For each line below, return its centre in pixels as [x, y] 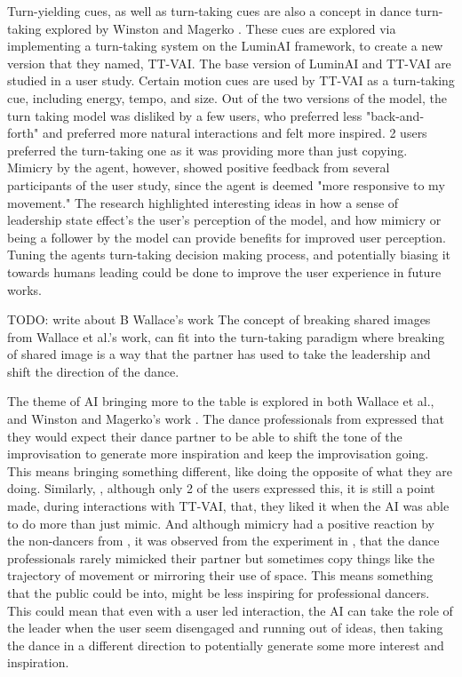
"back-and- [395, 115]
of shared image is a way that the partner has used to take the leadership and [219, 354]
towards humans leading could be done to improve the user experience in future [224, 271]
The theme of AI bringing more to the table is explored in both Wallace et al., [221, 401]
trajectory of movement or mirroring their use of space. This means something [220, 575]
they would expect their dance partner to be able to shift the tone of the [205, 436]
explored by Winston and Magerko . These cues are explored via [221, 28]
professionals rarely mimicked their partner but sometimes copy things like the [221, 558]
